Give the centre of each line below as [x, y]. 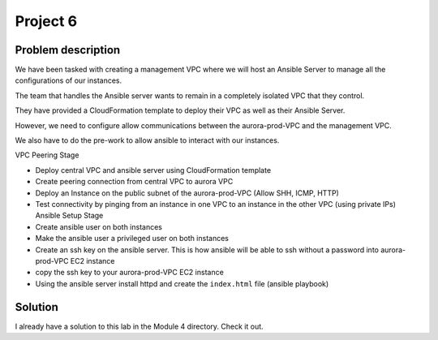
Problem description [68, 50]
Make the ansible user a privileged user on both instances [132, 239]
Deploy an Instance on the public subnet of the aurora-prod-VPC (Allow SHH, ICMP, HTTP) [187, 193]
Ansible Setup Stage [69, 216]
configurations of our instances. [69, 80]
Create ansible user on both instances [99, 226]
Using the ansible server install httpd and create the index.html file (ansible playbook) [182, 283]
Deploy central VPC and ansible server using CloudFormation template [153, 170]
